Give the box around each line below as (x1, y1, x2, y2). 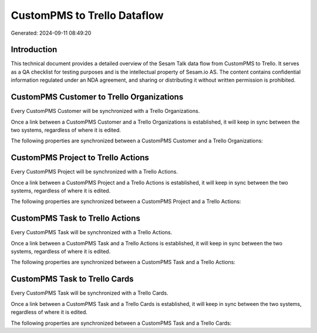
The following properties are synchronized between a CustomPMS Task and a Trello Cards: (11, 319, 232, 327)
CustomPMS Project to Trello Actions (11, 153, 150, 163)
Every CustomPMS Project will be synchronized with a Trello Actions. (11, 168, 178, 175)
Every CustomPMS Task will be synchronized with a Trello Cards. (11, 289, 168, 297)
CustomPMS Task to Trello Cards (11, 274, 134, 284)
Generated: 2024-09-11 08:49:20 (11, 29, 92, 36)
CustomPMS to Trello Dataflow (11, 9, 164, 22)
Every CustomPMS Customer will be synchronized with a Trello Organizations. (11, 108, 200, 115)
